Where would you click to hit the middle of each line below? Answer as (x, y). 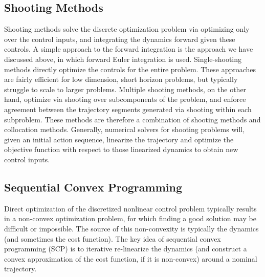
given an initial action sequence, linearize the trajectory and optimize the (119, 139)
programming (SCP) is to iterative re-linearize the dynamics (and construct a (126, 249)
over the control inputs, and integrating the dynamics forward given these (120, 39)
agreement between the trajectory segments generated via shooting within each (128, 109)
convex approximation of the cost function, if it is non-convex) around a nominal (131, 258)
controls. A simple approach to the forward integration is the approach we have (129, 49)
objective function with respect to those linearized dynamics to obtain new (121, 149)
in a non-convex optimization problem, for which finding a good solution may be (130, 218)
